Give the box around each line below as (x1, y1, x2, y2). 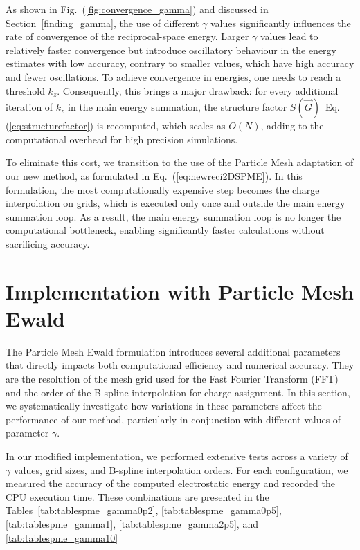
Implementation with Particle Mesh (6, 277, 354, 305)
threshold (6, 83, 45, 98)
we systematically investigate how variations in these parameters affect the (6, 398, 322, 413)
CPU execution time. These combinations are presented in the (6, 489, 269, 504)
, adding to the (260, 118, 324, 133)
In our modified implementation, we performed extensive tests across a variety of (6, 448, 348, 463)
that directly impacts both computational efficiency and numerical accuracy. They (6, 358, 354, 372)
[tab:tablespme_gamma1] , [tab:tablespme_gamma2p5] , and (6, 516, 258, 531)
